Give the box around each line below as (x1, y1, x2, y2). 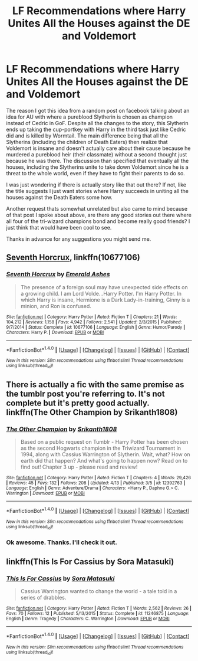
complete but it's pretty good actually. (6, 398, 150, 408)
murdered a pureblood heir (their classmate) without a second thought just (6, 150, 187, 158)
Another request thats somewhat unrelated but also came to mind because (6, 205, 187, 212)
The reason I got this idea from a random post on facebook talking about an (6, 107, 190, 114)
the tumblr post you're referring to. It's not (6, 389, 165, 399)
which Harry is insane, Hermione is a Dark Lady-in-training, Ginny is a (20, 296, 190, 303)
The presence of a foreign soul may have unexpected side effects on (20, 283, 189, 290)
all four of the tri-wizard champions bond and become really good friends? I (6, 217, 190, 225)
